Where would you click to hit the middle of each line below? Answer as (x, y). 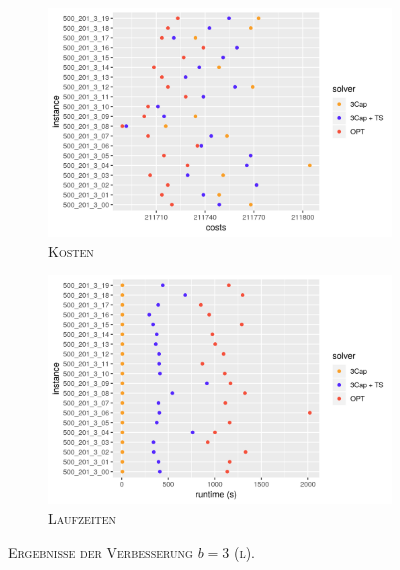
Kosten (71, 250)
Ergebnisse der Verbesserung (100, 551)
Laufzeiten (82, 518)
